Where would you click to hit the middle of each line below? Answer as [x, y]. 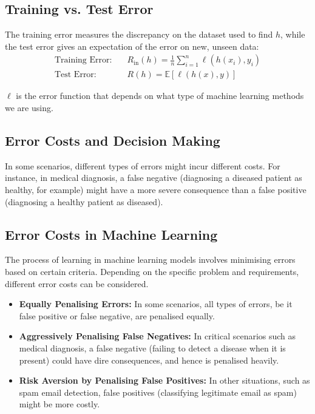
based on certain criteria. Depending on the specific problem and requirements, [152, 272]
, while [293, 34]
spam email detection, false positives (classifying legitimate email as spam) [158, 392]
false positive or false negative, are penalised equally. [117, 315]
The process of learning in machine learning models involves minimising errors [150, 260]
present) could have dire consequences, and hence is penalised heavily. [149, 360]
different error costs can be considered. [77, 283]
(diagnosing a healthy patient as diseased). [84, 201]
